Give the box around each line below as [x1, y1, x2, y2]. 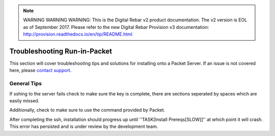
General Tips [9, 80, 42, 87]
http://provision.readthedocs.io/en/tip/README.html [23, 31, 132, 38]
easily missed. [9, 98, 40, 104]
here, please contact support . [9, 67, 72, 74]
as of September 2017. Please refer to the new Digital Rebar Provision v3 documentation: [23, 24, 209, 30]
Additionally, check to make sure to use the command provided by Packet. [9, 107, 166, 113]
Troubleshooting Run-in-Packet [9, 47, 112, 55]
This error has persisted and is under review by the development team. [9, 123, 158, 129]
